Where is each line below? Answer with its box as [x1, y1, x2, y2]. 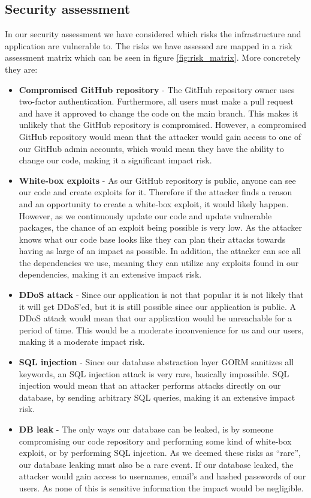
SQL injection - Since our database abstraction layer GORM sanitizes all [19, 356, 294, 368]
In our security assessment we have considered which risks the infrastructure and [5, 28, 301, 40]
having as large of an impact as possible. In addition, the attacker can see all [19, 244, 301, 257]
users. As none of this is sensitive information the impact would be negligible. [19, 481, 304, 494]
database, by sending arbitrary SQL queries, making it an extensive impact [19, 390, 295, 403]
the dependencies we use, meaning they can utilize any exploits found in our [19, 256, 299, 269]
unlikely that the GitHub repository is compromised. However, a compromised [19, 118, 307, 131]
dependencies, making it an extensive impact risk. [19, 268, 202, 281]
